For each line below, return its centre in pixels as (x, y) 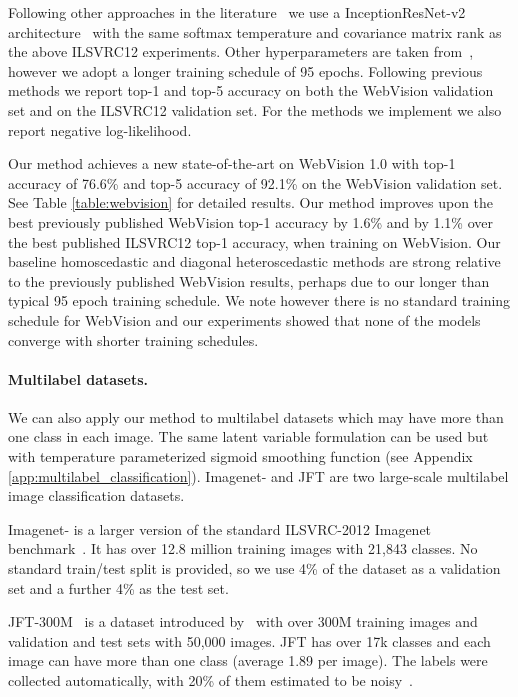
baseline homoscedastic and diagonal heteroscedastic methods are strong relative (254, 261)
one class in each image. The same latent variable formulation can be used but (248, 436)
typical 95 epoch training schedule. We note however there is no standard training (259, 300)
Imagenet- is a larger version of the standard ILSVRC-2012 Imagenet (220, 528)
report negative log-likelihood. (100, 129)
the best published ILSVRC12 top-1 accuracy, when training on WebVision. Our (254, 241)
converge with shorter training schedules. (133, 339)
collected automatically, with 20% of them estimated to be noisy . (210, 680)
